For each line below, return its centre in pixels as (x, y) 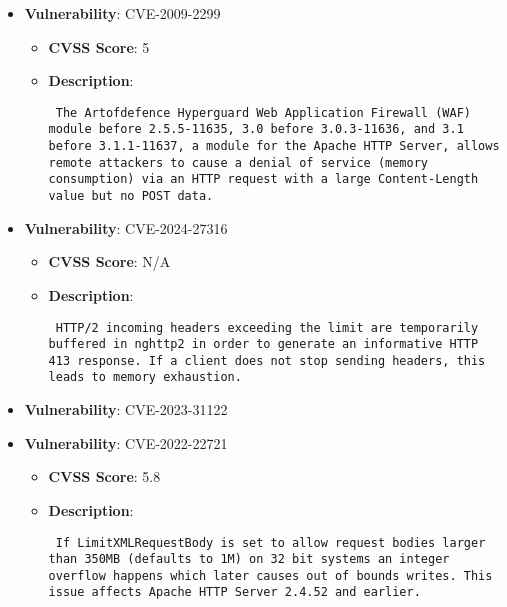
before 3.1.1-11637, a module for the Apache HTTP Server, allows (274, 146)
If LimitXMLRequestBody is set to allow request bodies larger (270, 542)
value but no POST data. (131, 196)
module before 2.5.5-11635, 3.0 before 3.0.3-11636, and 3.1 (256, 129)
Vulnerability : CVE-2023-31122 (126, 409)
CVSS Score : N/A (109, 261)
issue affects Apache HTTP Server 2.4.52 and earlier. (234, 592)
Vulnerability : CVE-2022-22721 (126, 442)
